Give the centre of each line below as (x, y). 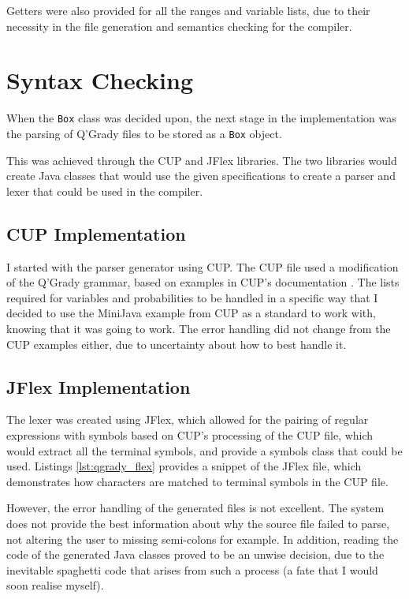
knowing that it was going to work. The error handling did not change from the (199, 328)
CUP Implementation (96, 233)
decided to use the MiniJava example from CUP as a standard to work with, (191, 313)
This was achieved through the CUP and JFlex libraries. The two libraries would (202, 160)
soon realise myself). (55, 585)
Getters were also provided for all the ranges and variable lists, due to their (188, 10)
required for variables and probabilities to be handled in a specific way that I (192, 297)
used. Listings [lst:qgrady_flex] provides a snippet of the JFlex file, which (184, 466)
